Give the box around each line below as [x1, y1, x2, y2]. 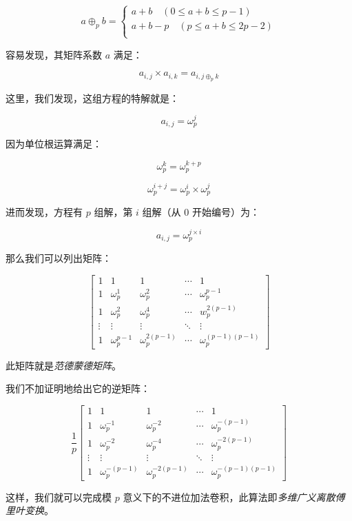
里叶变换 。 [6, 503, 54, 518]
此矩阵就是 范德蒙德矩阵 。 [6, 358, 121, 372]
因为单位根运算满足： [6, 136, 102, 151]
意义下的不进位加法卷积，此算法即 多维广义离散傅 [123, 489, 345, 504]
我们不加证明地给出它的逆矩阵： [6, 381, 150, 396]
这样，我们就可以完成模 [6, 489, 112, 504]
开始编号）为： [191, 205, 260, 219]
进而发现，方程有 [6, 205, 83, 219]
